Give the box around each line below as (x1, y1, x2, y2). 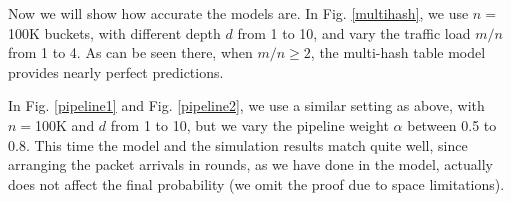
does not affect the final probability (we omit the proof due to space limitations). (8, 173, 505, 194)
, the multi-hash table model (310, 42, 486, 63)
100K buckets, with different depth (8, 22, 221, 43)
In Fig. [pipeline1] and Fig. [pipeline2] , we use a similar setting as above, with (8, 95, 485, 116)
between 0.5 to (407, 114, 497, 135)
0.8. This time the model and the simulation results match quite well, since (8, 134, 468, 155)
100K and (35, 114, 95, 135)
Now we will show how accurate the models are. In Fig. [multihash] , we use (8, 3, 469, 23)
